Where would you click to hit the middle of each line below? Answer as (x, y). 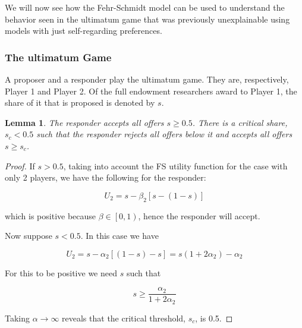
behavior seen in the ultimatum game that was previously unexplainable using (147, 19)
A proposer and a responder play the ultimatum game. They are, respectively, (147, 79)
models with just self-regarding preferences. (84, 31)
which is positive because (51, 215)
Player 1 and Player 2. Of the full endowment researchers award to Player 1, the (151, 91)
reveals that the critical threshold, (124, 318)
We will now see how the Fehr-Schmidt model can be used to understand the (145, 7)
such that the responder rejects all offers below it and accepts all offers (164, 134)
